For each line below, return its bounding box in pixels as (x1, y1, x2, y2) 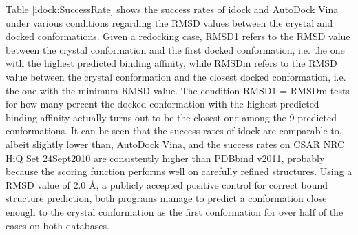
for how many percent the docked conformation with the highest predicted (6, 96, 319, 111)
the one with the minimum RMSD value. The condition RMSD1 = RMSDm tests (6, 83, 350, 97)
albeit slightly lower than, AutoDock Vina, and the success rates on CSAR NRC (6, 136, 345, 151)
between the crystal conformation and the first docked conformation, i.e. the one (6, 42, 345, 57)
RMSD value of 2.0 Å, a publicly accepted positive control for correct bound (6, 177, 328, 192)
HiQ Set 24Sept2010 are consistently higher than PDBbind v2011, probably (6, 150, 325, 165)
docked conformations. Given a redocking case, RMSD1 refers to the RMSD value (6, 29, 350, 43)
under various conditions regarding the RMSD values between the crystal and (6, 15, 333, 30)
